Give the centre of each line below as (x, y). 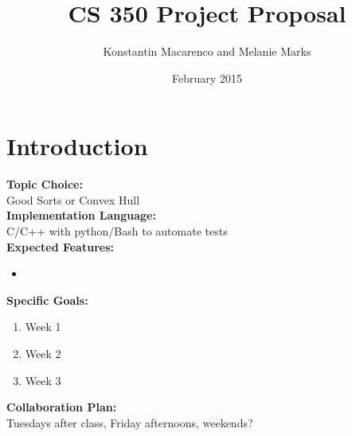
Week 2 (43, 353)
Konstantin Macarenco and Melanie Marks (207, 51)
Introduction (77, 146)
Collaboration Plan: (62, 407)
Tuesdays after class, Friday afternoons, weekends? (130, 422)
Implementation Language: (81, 215)
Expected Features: (60, 246)
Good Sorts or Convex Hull (73, 199)
